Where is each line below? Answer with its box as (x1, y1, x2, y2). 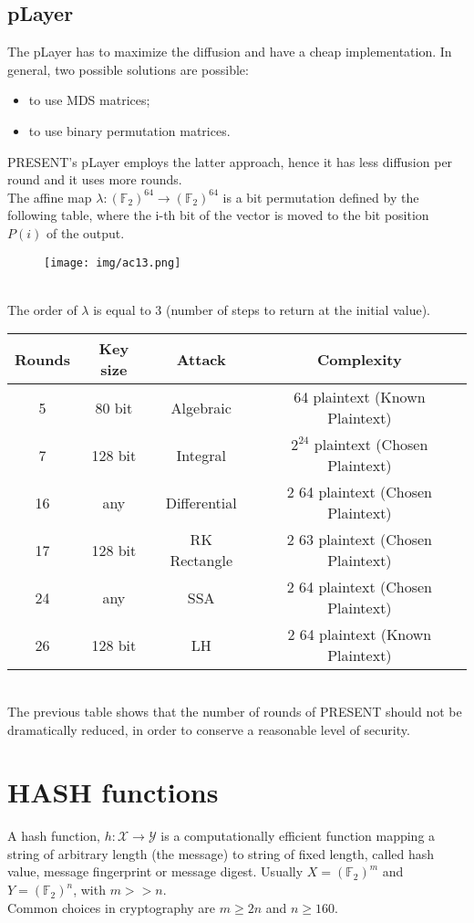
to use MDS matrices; (28, 90, 150, 110)
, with (73, 880, 106, 899)
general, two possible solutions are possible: (7, 59, 249, 79)
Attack (176, 348, 226, 370)
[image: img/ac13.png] (44, 256, 181, 269)
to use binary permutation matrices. (28, 121, 231, 140)
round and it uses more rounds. (7, 170, 182, 189)
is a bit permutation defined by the (222, 187, 419, 206)
